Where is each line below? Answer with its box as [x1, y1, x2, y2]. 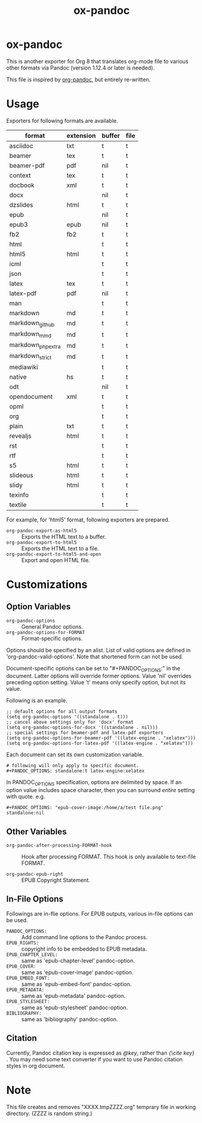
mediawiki [9, 362, 38, 371]
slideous [9, 471, 33, 479]
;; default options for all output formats [6, 709, 118, 715]
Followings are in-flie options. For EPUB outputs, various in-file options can [6, 910, 194, 917]
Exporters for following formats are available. [6, 117, 119, 124]
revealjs [9, 431, 32, 440]
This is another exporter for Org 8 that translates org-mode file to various [6, 57, 189, 65]
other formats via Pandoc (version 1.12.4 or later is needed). [6, 64, 155, 71]
